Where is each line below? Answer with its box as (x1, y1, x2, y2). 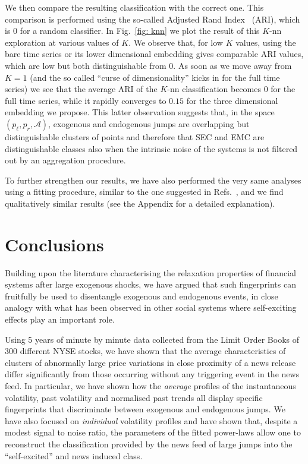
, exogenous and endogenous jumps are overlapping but (48, 117, 250, 130)
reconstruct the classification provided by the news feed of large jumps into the (5, 437, 293, 450)
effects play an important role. (5, 313, 115, 325)
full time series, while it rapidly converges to (5, 94, 166, 106)
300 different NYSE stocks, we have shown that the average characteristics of (5, 345, 286, 357)
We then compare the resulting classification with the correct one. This (5, 1, 264, 13)
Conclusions (5, 232, 104, 256)
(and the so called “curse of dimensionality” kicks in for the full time (30, 71, 280, 83)
